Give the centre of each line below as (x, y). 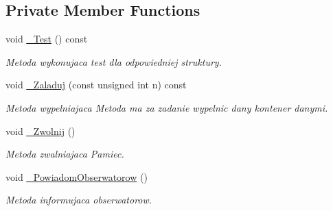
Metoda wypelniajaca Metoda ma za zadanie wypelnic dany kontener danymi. (167, 107)
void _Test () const (47, 39)
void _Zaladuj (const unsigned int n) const (96, 85)
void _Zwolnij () (41, 131)
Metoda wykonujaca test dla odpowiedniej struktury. (114, 61)
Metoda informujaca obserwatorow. (79, 200)
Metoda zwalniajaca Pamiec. (65, 154)
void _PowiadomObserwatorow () (77, 176)
